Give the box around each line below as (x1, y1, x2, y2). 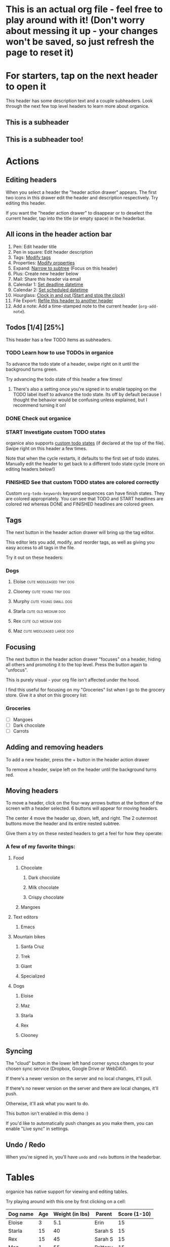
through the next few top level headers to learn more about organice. (6, 103, 150, 109)
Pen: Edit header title (13, 243, 57, 250)
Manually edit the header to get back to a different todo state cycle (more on (6, 461, 165, 467)
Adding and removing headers (6, 743, 104, 752)
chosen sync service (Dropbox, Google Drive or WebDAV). (6, 1065, 128, 1072)
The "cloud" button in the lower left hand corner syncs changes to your (6, 1060, 154, 1066)
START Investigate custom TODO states (6, 428, 106, 435)
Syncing (6, 1047, 32, 1056)
